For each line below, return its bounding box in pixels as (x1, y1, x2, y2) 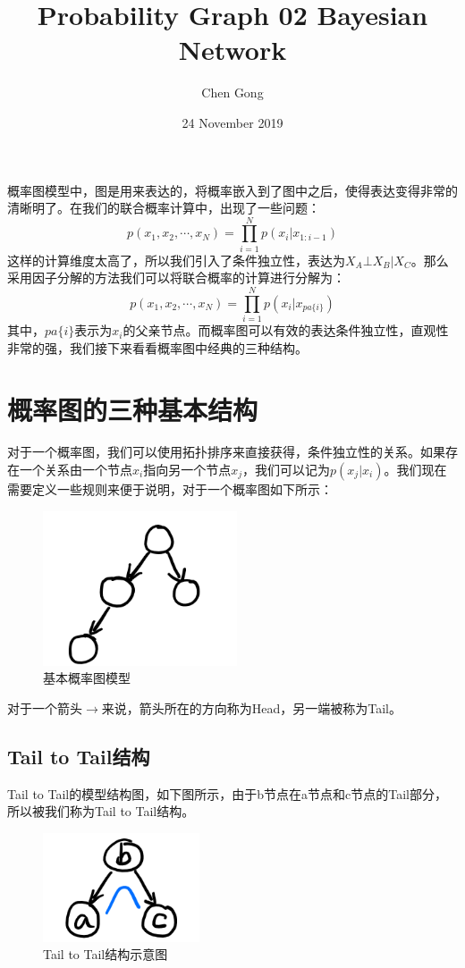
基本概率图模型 (43, 669, 131, 687)
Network (178, 31, 287, 68)
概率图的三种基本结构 (7, 391, 258, 427)
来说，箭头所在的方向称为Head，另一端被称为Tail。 (101, 698, 402, 717)
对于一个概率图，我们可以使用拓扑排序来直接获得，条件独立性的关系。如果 (7, 442, 445, 461)
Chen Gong (201, 83, 264, 102)
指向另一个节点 (143, 460, 232, 479)
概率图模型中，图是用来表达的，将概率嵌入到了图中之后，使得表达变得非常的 (7, 181, 458, 199)
